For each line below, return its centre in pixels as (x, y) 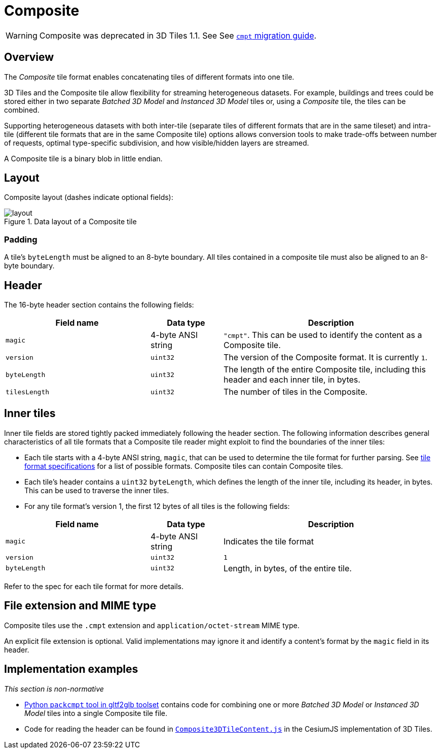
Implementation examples (71, 669)
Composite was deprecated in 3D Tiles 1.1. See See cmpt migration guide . (178, 35)
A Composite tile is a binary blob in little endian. (83, 158)
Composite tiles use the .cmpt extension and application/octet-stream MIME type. (152, 625)
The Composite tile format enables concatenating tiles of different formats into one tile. (149, 77)
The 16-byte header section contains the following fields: (99, 305)
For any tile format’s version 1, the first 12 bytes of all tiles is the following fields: (157, 506)
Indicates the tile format (268, 541)
